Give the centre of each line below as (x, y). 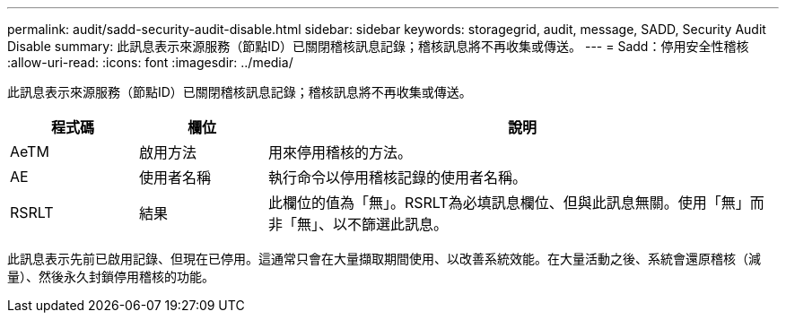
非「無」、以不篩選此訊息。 (358, 224)
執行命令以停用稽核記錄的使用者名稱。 (397, 177)
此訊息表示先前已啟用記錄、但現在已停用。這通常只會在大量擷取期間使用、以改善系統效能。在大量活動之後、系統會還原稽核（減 (384, 259)
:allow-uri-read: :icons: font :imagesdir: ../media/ (150, 62)
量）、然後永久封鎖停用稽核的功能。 (111, 277)
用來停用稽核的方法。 (340, 152)
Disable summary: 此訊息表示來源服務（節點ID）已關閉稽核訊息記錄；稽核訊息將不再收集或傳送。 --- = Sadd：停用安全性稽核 (378, 46)
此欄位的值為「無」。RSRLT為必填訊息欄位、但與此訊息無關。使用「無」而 (516, 203)
